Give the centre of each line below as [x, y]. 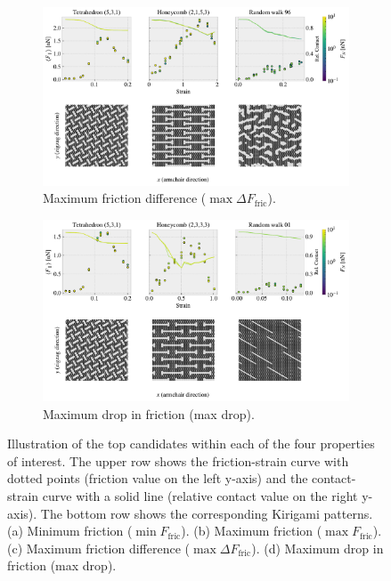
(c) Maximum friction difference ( [99, 548]
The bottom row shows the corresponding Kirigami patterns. [207, 513]
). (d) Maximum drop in [318, 548]
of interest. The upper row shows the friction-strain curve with [178, 460]
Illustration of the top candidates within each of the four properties [191, 444]
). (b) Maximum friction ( [252, 531]
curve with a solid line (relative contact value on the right [200, 495]
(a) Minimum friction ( [70, 531]
